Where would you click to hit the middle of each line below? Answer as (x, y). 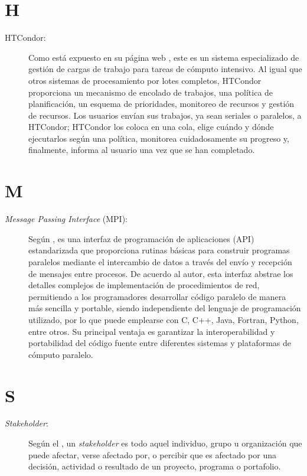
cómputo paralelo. (61, 354)
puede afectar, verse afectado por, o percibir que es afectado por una (152, 454)
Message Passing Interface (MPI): (66, 219)
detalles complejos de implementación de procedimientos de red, (144, 285)
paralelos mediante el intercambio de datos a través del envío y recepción (160, 261)
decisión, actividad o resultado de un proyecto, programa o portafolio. (155, 466)
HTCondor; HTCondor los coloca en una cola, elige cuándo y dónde (151, 127)
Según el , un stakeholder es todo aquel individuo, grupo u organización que (165, 443)
